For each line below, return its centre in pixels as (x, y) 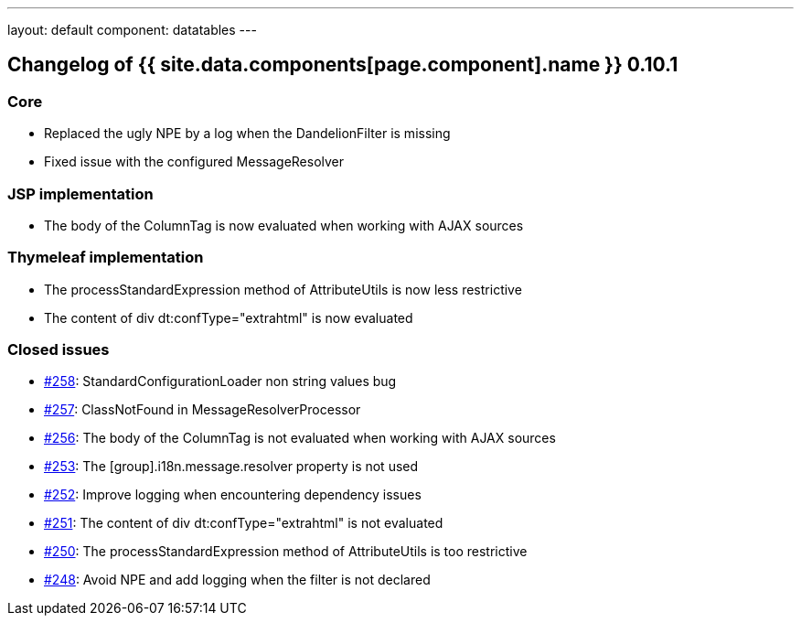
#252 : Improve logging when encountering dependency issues (233, 495)
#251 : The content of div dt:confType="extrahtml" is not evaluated (244, 523)
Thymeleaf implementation (106, 258)
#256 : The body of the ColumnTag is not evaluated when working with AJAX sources (300, 438)
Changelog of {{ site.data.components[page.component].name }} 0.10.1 (343, 65)
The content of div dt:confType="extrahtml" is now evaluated (229, 317)
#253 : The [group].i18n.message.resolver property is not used (231, 467)
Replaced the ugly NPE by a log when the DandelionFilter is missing (247, 134)
